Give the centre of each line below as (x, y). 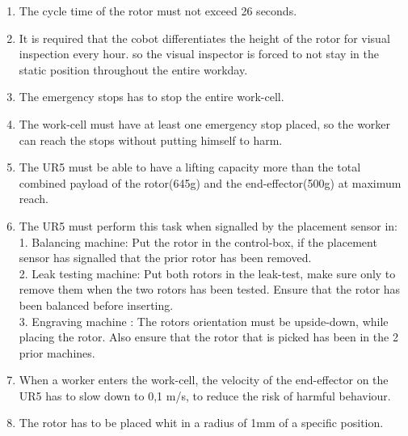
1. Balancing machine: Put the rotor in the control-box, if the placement (198, 241)
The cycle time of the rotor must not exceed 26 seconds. (158, 11)
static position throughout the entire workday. (133, 69)
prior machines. (57, 352)
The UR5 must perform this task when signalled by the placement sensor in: (208, 225)
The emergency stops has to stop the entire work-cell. (151, 97)
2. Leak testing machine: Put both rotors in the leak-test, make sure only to (207, 273)
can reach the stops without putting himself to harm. (151, 140)
